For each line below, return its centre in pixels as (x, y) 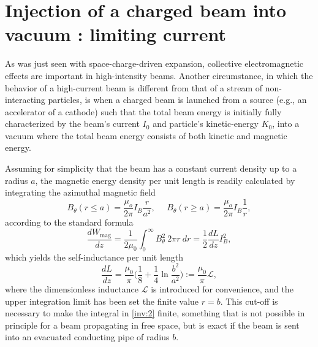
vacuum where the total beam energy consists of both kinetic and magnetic (146, 135)
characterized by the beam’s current (72, 124)
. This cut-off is (249, 301)
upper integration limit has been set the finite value (102, 301)
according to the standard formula (69, 222)
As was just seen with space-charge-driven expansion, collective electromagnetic (154, 63)
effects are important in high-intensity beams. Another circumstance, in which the (159, 75)
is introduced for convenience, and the (222, 288)
